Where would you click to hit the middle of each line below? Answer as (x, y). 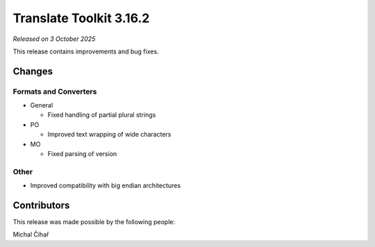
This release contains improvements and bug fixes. (86, 51)
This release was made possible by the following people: (94, 222)
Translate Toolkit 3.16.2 (81, 18)
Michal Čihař (31, 235)
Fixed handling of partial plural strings (102, 115)
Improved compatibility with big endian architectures (105, 186)
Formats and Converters (55, 92)
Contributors (41, 205)
